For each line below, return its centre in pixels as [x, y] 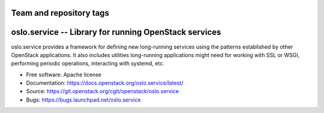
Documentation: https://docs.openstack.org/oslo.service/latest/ [105, 83]
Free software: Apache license [64, 75]
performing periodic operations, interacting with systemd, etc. [88, 64]
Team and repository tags [60, 13]
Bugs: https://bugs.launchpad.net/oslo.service [83, 100]
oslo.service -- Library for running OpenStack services [116, 32]
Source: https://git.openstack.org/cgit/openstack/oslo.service [103, 91]
